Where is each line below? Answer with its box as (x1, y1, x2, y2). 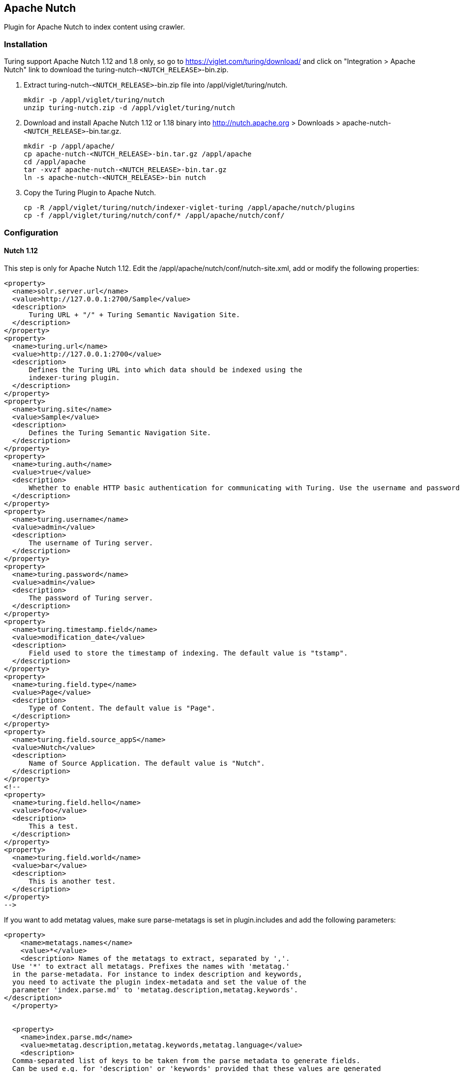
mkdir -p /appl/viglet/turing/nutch (24, 96, 165, 104)
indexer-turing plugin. (29, 373, 120, 382)
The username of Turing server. (29, 538, 153, 547)
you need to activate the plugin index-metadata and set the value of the (12, 978, 307, 986)
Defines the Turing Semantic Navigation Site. (29, 428, 211, 437)
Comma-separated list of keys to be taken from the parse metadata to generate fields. (12, 1056, 360, 1065)
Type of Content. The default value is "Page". (29, 704, 215, 712)
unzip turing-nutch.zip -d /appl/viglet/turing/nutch (24, 104, 235, 112)
